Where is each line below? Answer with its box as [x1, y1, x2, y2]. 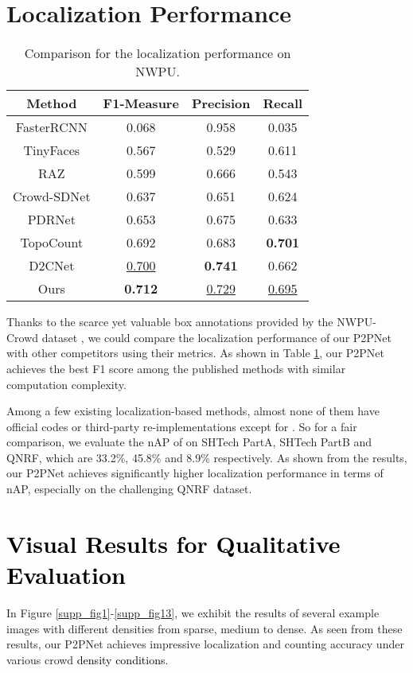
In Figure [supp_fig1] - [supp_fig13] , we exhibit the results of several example [6, 604, 380, 620]
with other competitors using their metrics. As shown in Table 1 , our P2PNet [6, 344, 385, 361]
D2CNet [29, 256, 75, 275]
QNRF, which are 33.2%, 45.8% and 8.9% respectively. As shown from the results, [6, 449, 407, 465]
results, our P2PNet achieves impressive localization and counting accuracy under [6, 636, 404, 652]
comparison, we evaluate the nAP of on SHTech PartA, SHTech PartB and [6, 434, 372, 450]
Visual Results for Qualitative [6, 527, 341, 559]
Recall [263, 94, 303, 113]
